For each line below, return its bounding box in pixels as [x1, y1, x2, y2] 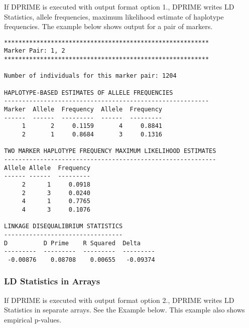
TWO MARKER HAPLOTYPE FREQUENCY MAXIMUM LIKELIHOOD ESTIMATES [4, 147, 216, 155]
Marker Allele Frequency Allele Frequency [4, 106, 162, 113]
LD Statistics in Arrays [4, 275, 100, 287]
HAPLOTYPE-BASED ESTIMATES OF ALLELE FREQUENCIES [4, 89, 173, 96]
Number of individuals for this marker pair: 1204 [4, 72, 177, 80]
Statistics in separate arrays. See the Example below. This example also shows [4, 304, 245, 315]
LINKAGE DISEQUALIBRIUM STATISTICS [4, 223, 123, 230]
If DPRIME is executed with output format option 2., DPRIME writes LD [4, 294, 234, 305]
